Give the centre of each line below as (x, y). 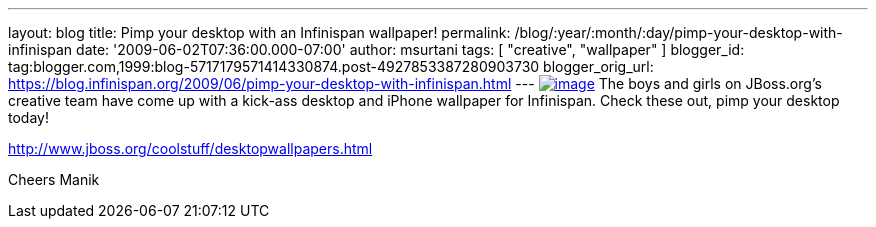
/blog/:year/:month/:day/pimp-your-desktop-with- (678, 32)
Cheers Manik (54, 179)
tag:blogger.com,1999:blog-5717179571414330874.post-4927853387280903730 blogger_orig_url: (331, 66)
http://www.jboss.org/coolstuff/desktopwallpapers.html (190, 148)
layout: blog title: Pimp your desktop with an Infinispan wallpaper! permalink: (259, 32)
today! (28, 117)
